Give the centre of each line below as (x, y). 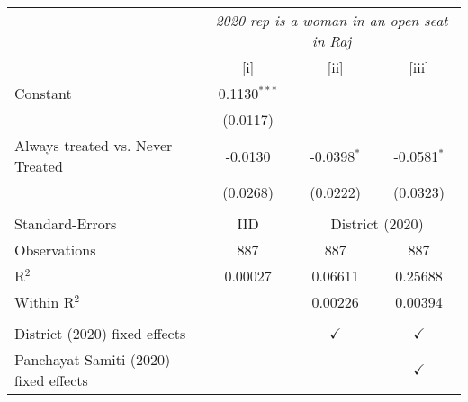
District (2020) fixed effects (100, 333)
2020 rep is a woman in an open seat (332, 20)
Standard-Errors (66, 223)
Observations (55, 250)
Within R (45, 302)
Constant (43, 93)
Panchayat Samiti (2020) (93, 359)
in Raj (332, 41)
